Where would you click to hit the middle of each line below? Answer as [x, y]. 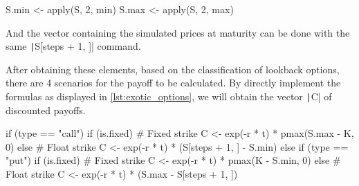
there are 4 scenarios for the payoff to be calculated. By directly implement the [173, 83]
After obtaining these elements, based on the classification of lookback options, [173, 69]
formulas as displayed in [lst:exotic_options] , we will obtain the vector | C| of [169, 96]
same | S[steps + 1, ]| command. [73, 46]
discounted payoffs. [46, 110]
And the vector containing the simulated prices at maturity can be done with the [178, 32]
